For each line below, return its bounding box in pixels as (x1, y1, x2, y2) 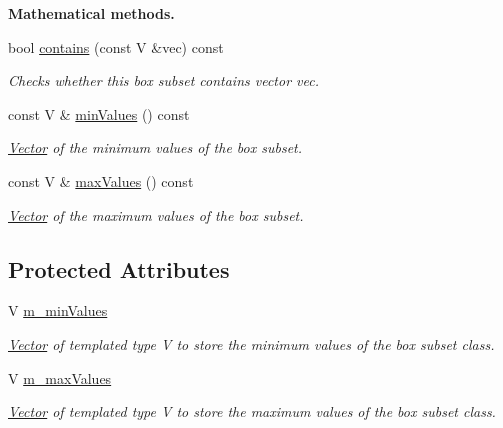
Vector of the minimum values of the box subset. (8, 137, 303, 158)
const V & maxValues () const (8, 170, 194, 191)
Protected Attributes (8, 253, 230, 284)
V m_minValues (8, 300, 108, 321)
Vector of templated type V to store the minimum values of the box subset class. (8, 333, 495, 354)
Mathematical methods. (8, 3, 175, 23)
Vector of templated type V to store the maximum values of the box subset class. (8, 401, 496, 422)
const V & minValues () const (8, 103, 190, 124)
